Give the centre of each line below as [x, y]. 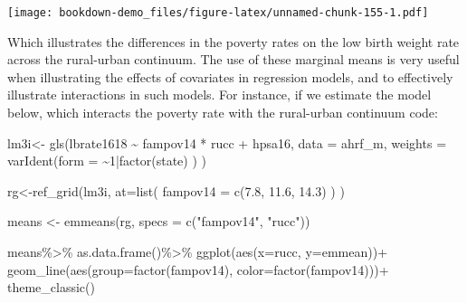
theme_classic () [51, 287]
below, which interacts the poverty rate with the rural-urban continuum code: [223, 113]
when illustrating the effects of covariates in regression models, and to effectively [230, 76]
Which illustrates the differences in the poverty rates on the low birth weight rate [233, 41]
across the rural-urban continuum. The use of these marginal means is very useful [233, 59]
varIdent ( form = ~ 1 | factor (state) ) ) [107, 161]
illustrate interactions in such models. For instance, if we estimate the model [219, 95]
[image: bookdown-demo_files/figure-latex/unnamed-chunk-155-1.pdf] [218, 13]
